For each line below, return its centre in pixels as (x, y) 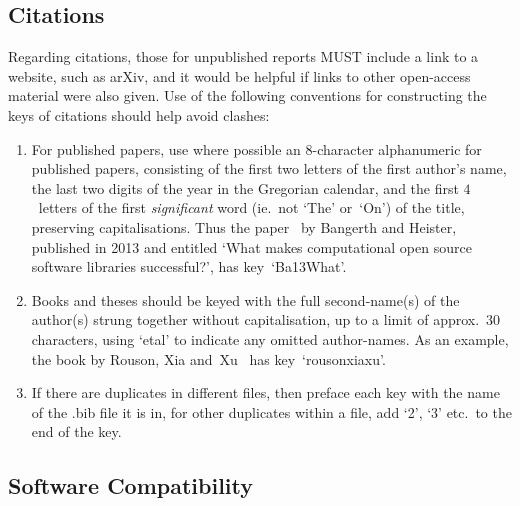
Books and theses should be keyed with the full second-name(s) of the (245, 299)
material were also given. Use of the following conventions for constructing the (247, 95)
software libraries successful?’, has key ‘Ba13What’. (189, 266)
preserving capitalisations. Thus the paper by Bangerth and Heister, (244, 226)
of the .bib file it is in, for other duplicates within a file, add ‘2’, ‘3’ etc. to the (271, 411)
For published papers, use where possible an (166, 148)
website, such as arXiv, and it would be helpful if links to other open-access (239, 75)
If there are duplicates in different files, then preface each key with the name (265, 392)
